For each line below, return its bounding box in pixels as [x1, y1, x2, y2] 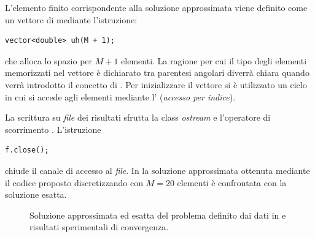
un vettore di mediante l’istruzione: [5, 13, 138, 26]
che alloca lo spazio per [5, 54, 93, 67]
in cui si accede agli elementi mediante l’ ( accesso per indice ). [5, 90, 236, 103]
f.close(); [5, 146, 49, 155]
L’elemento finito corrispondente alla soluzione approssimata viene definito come [5, 1, 308, 13]
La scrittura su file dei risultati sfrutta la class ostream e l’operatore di [5, 111, 271, 124]
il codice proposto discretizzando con [5, 176, 144, 189]
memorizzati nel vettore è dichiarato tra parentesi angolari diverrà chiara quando [5, 66, 309, 79]
